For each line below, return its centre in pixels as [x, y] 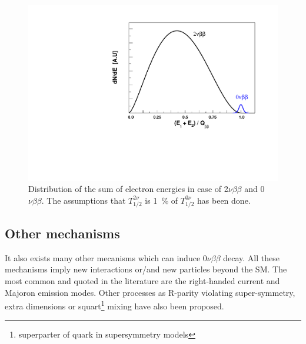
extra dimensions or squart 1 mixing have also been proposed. [114, 305]
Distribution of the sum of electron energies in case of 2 [128, 189]
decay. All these [251, 257]
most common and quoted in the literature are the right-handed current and [142, 280]
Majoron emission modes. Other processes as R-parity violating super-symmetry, [150, 292]
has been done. [224, 200]
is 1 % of [162, 200]
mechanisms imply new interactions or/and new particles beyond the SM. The [146, 269]
